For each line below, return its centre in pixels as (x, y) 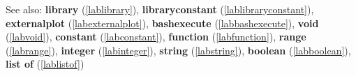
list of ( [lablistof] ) (45, 64)
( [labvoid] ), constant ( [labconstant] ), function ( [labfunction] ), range (156, 37)
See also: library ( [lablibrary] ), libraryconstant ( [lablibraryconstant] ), (160, 9)
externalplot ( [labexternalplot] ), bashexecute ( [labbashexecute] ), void (162, 23)
